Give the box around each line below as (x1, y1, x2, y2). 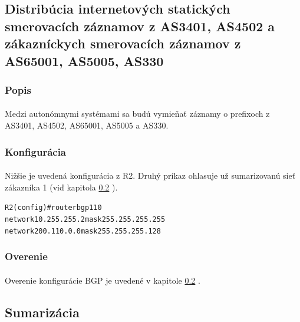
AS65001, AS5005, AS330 (5, 51, 164, 70)
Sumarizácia (5, 303, 80, 321)
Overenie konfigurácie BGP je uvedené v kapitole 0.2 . (5, 274, 200, 286)
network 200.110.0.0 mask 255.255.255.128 (5, 226, 161, 235)
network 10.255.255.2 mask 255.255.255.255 (5, 215, 166, 224)
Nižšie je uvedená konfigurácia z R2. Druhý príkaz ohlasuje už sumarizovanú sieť (5, 169, 296, 182)
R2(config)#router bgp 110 (5, 203, 102, 212)
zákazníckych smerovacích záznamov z (5, 34, 241, 52)
